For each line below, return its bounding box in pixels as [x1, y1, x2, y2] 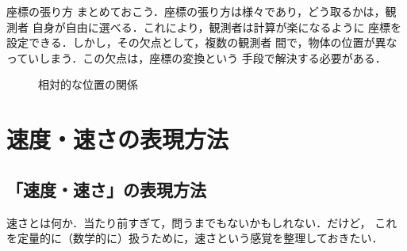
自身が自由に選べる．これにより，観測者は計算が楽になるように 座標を [32, 18, 402, 35]
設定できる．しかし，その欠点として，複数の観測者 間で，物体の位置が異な [6, 34, 397, 51]
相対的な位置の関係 [38, 76, 138, 93]
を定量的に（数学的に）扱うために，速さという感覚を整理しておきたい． [6, 230, 383, 246]
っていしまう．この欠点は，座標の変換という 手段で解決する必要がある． [6, 49, 386, 66]
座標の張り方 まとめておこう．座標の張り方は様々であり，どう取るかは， [6, 3, 386, 19]
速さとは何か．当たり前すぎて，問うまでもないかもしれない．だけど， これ [6, 214, 397, 230]
